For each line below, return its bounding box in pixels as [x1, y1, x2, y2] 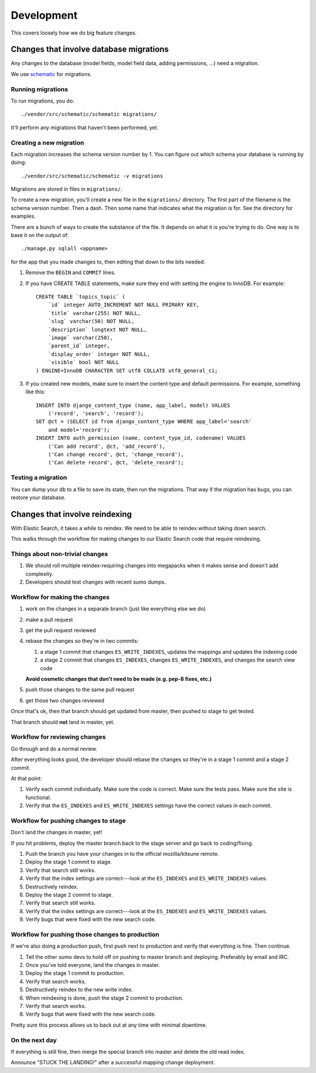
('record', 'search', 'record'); [47, 410, 145, 417]
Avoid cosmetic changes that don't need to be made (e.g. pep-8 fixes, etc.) [25, 676, 212, 683]
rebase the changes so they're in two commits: [25, 637, 139, 645]
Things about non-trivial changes [11, 550, 108, 558]
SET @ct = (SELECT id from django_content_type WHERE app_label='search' [36, 419, 252, 425]
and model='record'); [47, 426, 111, 433]
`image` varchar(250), [47, 334, 114, 341]
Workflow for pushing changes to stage [11, 817, 126, 825]
